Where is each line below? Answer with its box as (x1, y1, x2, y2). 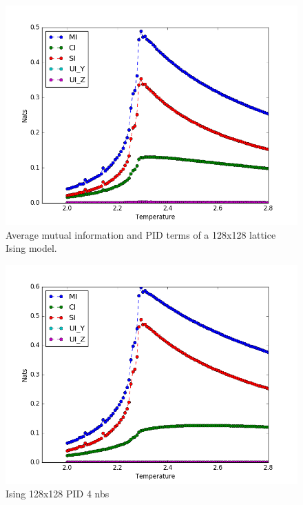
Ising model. (6, 241, 57, 255)
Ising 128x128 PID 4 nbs (6, 486, 109, 501)
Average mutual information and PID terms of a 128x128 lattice (6, 227, 276, 241)
